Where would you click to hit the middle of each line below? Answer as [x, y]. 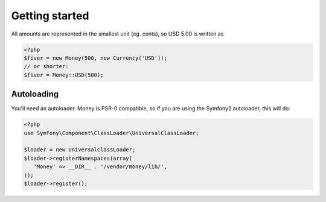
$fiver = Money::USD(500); [64, 75]
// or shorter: [46, 67]
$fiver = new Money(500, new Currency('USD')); [95, 58]
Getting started [50, 16]
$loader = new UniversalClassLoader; [80, 150]
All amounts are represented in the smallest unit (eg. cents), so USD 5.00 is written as [117, 34]
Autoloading [35, 94]
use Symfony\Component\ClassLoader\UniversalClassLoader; [111, 133]
